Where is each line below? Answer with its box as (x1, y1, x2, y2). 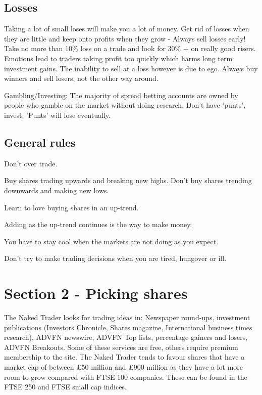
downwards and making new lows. (4, 185, 109, 195)
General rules (4, 134, 76, 150)
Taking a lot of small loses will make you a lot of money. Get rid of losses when (4, 23, 249, 34)
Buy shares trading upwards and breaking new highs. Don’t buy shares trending (4, 175, 252, 186)
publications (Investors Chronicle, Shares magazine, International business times (4, 322, 252, 332)
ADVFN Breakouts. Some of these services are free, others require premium (4, 341, 238, 352)
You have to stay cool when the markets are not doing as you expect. (4, 236, 219, 246)
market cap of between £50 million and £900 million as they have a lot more (4, 362, 243, 372)
